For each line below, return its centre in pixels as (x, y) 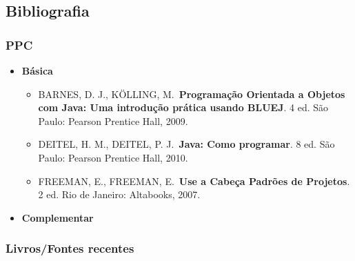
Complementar (58, 217)
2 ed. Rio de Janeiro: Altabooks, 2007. (119, 194)
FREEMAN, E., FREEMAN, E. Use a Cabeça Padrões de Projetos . (194, 181)
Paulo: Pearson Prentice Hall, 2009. (113, 120)
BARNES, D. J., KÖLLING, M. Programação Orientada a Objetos (192, 94)
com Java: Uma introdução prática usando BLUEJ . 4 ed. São (183, 107)
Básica (37, 70)
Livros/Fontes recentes (70, 248)
